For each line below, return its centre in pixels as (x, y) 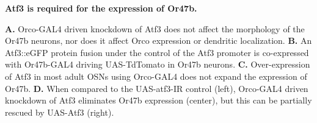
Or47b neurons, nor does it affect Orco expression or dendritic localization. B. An (158, 40)
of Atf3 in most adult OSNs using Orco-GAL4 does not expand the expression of (156, 76)
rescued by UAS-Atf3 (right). (60, 112)
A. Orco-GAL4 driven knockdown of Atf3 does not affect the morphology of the (155, 28)
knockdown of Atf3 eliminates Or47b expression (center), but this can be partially (158, 100)
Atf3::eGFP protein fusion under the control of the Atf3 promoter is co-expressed (157, 52)
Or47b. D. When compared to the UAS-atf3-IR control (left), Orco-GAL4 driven (157, 88)
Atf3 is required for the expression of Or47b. (101, 8)
